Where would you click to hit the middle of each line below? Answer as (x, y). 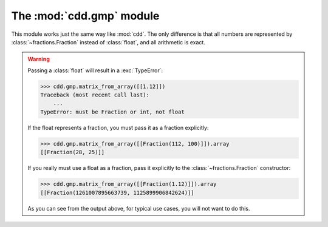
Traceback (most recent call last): (95, 95)
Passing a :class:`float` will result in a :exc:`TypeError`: (95, 70)
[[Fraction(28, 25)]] (73, 152)
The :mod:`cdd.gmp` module (85, 16)
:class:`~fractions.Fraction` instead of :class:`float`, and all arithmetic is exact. (108, 42)
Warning (39, 59)
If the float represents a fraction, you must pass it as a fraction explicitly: (118, 127)
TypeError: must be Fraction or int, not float (112, 112)
